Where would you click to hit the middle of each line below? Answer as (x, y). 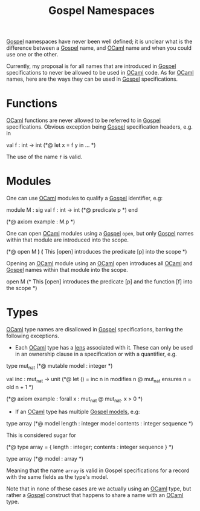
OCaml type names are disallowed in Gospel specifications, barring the (95, 329)
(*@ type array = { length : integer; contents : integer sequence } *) (90, 447)
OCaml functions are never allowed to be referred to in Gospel (84, 120)
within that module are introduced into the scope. (67, 240)
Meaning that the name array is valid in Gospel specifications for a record (98, 470)
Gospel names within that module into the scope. (67, 270)
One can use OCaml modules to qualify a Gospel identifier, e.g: (85, 198)
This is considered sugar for (41, 435)
